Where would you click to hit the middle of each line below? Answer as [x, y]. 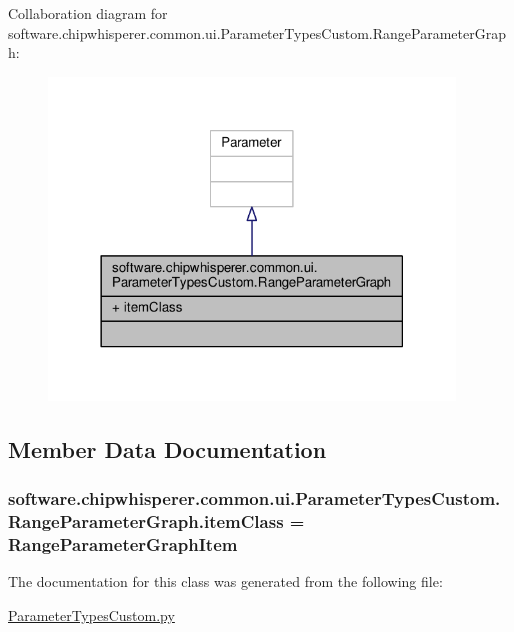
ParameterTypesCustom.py [91, 615]
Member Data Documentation [167, 448]
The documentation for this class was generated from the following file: [225, 581]
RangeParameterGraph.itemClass [146, 521]
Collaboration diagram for [88, 13]
